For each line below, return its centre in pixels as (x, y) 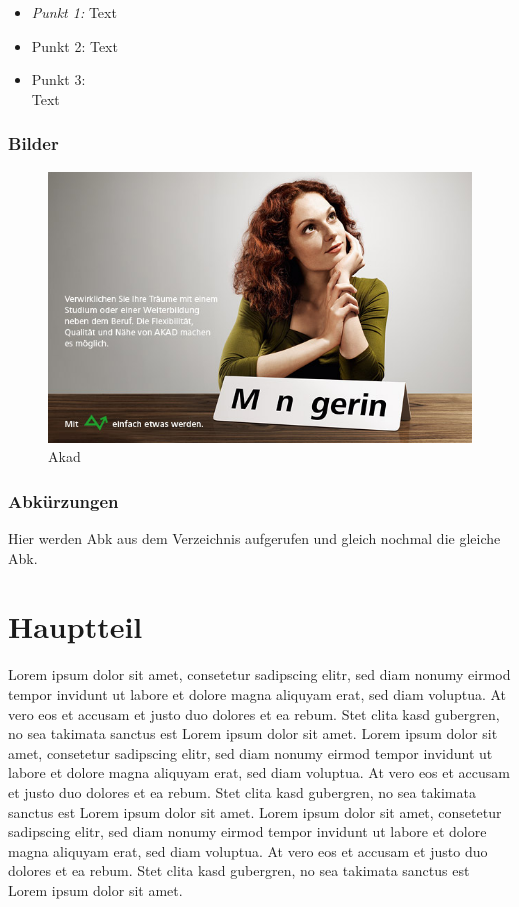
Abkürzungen (63, 500)
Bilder (33, 143)
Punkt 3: (58, 79)
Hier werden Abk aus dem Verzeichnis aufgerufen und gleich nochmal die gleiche (254, 538)
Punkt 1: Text (74, 12)
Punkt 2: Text (74, 45)
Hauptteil (75, 626)
